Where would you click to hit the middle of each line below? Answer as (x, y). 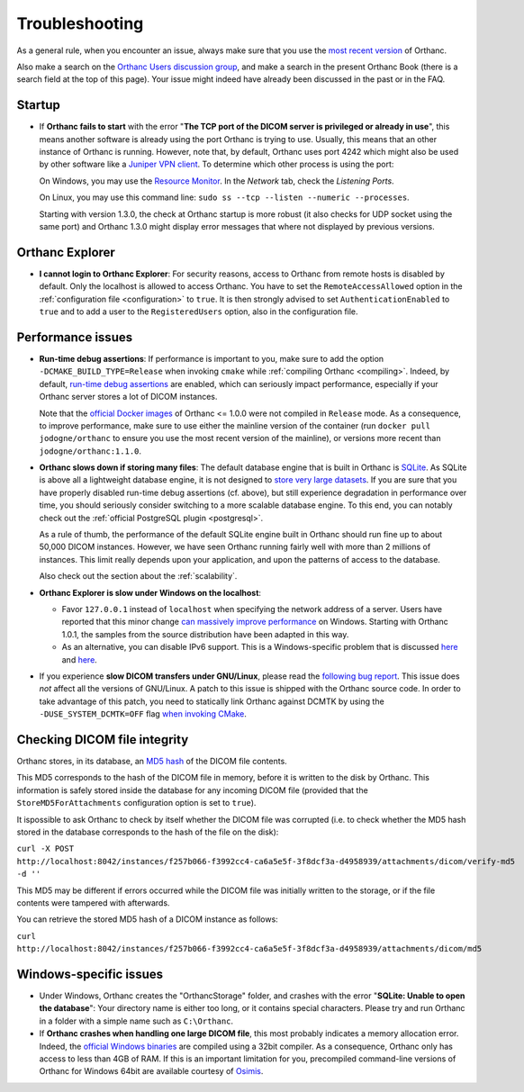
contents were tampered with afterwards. (93, 902)
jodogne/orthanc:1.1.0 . (90, 451)
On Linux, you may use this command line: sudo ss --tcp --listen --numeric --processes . (224, 197)
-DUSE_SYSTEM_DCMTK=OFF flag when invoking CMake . (143, 714)
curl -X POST (45, 849)
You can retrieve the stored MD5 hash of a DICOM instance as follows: (147, 919)
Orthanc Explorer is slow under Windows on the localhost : (150, 592)
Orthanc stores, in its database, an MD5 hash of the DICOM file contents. (152, 762)
